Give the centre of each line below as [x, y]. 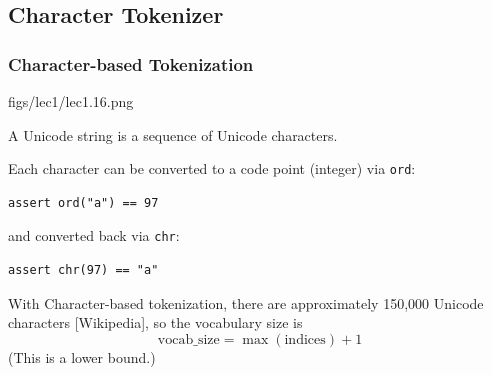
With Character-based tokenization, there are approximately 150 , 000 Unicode [246, 302]
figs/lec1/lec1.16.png [71, 101]
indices [305, 339]
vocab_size [188, 339]
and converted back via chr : [94, 235]
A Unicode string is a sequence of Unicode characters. [173, 134]
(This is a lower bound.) [82, 356]
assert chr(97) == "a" [83, 270]
